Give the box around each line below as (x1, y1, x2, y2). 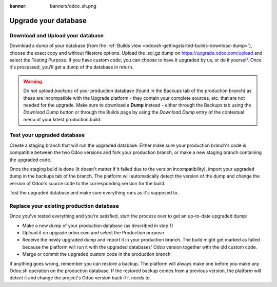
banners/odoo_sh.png (50, 3, 97, 9)
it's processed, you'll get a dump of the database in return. (9, 64, 133, 70)
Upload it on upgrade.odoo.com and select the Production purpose (22, 230, 164, 236)
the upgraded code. (9, 157, 51, 163)
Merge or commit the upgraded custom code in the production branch (22, 251, 171, 257)
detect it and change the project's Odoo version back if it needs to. (9, 275, 151, 281)
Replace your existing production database (9, 202, 119, 209)
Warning (23, 78, 42, 84)
